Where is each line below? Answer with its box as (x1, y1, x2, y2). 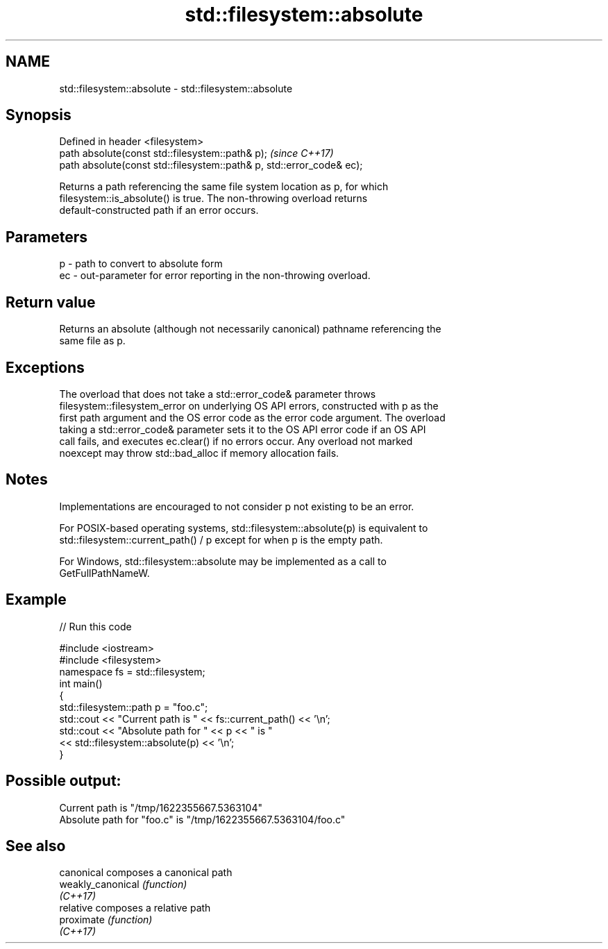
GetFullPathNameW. (59, 566, 150, 579)
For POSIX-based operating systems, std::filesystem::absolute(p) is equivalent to (59, 521, 428, 534)
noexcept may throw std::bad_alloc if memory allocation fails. (59, 446, 339, 459)
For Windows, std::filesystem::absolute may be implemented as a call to (59, 555, 387, 567)
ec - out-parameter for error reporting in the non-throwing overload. (59, 269, 371, 282)
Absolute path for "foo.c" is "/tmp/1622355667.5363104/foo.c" (59, 813, 346, 825)
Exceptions (6, 358, 85, 376)
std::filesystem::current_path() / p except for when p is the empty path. (59, 533, 383, 546)
